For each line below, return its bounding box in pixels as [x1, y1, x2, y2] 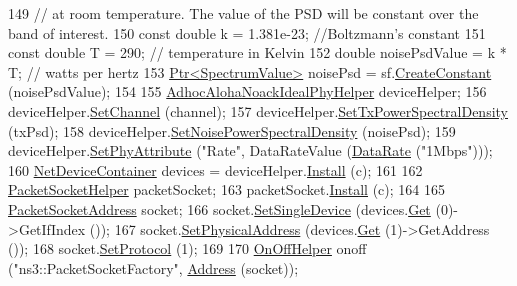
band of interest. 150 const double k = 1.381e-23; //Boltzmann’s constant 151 [8, 22, 486, 43]
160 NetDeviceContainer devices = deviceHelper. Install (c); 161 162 [8, 159, 423, 180]
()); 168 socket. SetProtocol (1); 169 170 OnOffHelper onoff [8, 238, 367, 259]
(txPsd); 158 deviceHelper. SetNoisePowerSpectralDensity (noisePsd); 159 [8, 120, 456, 141]
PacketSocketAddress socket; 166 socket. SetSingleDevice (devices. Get [8, 198, 431, 219]
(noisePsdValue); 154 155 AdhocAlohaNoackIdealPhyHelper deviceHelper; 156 [8, 81, 487, 102]
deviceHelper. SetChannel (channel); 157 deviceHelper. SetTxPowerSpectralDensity [8, 100, 509, 121]
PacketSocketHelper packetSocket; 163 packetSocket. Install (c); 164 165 [8, 179, 446, 200]
